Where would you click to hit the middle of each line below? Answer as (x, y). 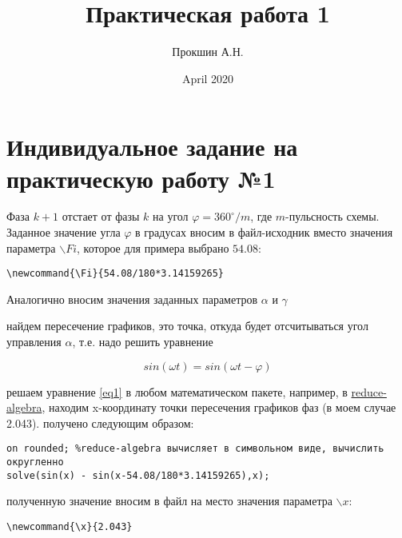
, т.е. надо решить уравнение (143, 342)
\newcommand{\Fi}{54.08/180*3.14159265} (115, 274)
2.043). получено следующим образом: (100, 422)
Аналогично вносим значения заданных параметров (132, 299)
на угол (171, 216)
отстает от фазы (101, 216)
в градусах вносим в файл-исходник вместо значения (264, 232)
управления (34, 342)
